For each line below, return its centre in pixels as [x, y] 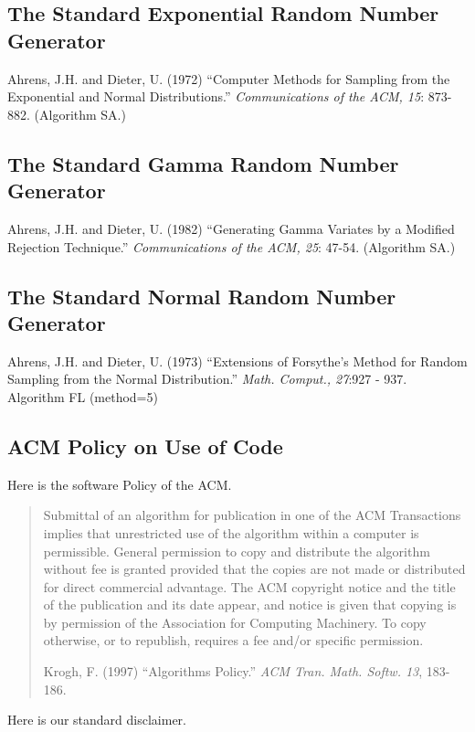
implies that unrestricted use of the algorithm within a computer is [231, 532]
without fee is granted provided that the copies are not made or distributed [254, 569]
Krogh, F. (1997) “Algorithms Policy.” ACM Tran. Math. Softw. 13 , [233, 671]
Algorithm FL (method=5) [83, 396]
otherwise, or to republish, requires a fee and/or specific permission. [233, 640]
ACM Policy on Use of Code [145, 446]
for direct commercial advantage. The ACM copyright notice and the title [249, 586]
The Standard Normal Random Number [202, 296]
